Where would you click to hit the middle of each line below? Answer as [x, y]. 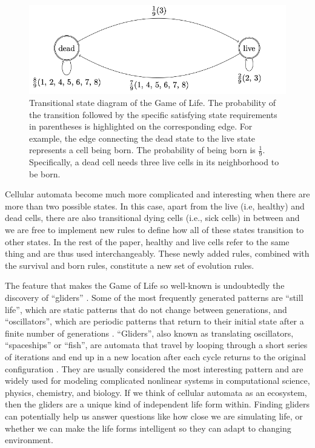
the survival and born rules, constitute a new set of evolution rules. [130, 265]
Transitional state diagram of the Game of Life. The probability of [152, 102]
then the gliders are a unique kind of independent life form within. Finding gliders [157, 404]
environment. [29, 440]
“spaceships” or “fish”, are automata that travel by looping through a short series [156, 345]
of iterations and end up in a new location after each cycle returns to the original [155, 357]
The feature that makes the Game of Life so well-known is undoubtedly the [145, 285]
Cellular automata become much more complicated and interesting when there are [157, 194]
